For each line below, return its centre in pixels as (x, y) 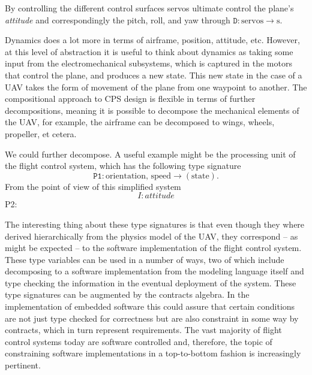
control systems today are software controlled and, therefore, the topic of (139, 341)
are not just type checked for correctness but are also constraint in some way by (152, 318)
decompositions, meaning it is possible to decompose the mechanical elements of (152, 110)
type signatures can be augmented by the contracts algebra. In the (127, 294)
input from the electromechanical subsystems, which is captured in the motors (148, 63)
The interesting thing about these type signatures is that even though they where (155, 224)
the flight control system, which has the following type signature (123, 166)
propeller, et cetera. (41, 133)
